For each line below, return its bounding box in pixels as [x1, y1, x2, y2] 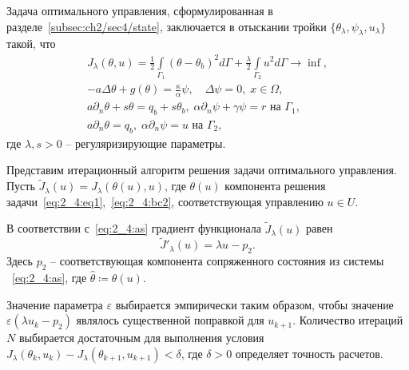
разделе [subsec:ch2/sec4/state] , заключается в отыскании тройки [6, 18, 327, 34]
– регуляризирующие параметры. [66, 134, 226, 151]
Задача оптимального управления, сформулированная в [6, 2, 273, 18]
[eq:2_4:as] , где [12, 269, 87, 285]
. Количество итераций [292, 312, 403, 328]
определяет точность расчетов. [235, 344, 383, 361]
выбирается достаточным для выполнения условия [18, 329, 264, 346]
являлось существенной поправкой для [76, 312, 264, 328]
